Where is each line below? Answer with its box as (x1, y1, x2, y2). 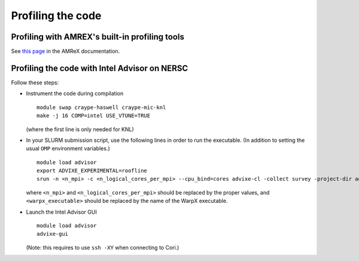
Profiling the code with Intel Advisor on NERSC (11, 63, 188, 73)
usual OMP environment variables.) (26, 145, 110, 152)
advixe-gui (36, 230, 69, 238)
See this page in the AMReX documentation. (11, 48, 120, 55)
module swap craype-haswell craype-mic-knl (36, 104, 166, 111)
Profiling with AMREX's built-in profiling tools (11, 32, 185, 42)
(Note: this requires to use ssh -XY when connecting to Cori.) (26, 244, 180, 251)
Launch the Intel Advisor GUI (26, 208, 97, 216)
